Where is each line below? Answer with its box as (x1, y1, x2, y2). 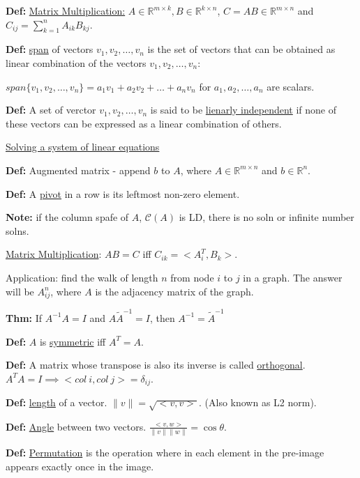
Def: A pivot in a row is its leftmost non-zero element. (6, 186, 240, 201)
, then (149, 310, 175, 325)
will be (6, 284, 34, 298)
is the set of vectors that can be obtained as (147, 42, 336, 56)
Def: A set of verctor (6, 102, 96, 117)
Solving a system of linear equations (6, 139, 160, 154)
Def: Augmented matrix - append (6, 162, 151, 177)
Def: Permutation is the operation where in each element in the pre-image (6, 445, 324, 460)
